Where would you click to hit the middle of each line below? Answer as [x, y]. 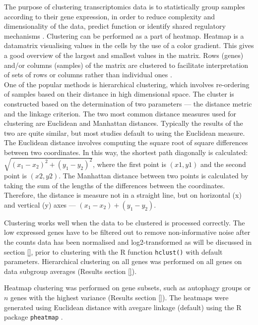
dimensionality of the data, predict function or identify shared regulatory [115, 26]
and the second [223, 164]
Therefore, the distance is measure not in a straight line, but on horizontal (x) [123, 195]
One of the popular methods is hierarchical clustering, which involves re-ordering [127, 84]
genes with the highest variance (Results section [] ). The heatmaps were [120, 298]
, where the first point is [130, 164]
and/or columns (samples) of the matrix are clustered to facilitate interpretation [126, 65]
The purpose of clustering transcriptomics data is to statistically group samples [125, 6]
